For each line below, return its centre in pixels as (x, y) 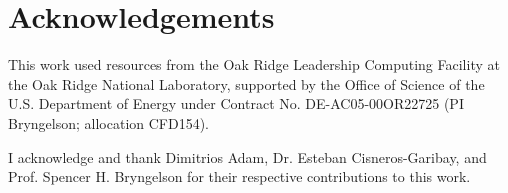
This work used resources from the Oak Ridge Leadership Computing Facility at (254, 64)
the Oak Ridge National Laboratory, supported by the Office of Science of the (246, 83)
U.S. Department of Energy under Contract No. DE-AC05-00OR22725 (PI (236, 103)
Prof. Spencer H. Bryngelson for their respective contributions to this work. (239, 176)
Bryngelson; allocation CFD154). (108, 122)
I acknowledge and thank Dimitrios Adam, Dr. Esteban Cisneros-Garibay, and (247, 156)
